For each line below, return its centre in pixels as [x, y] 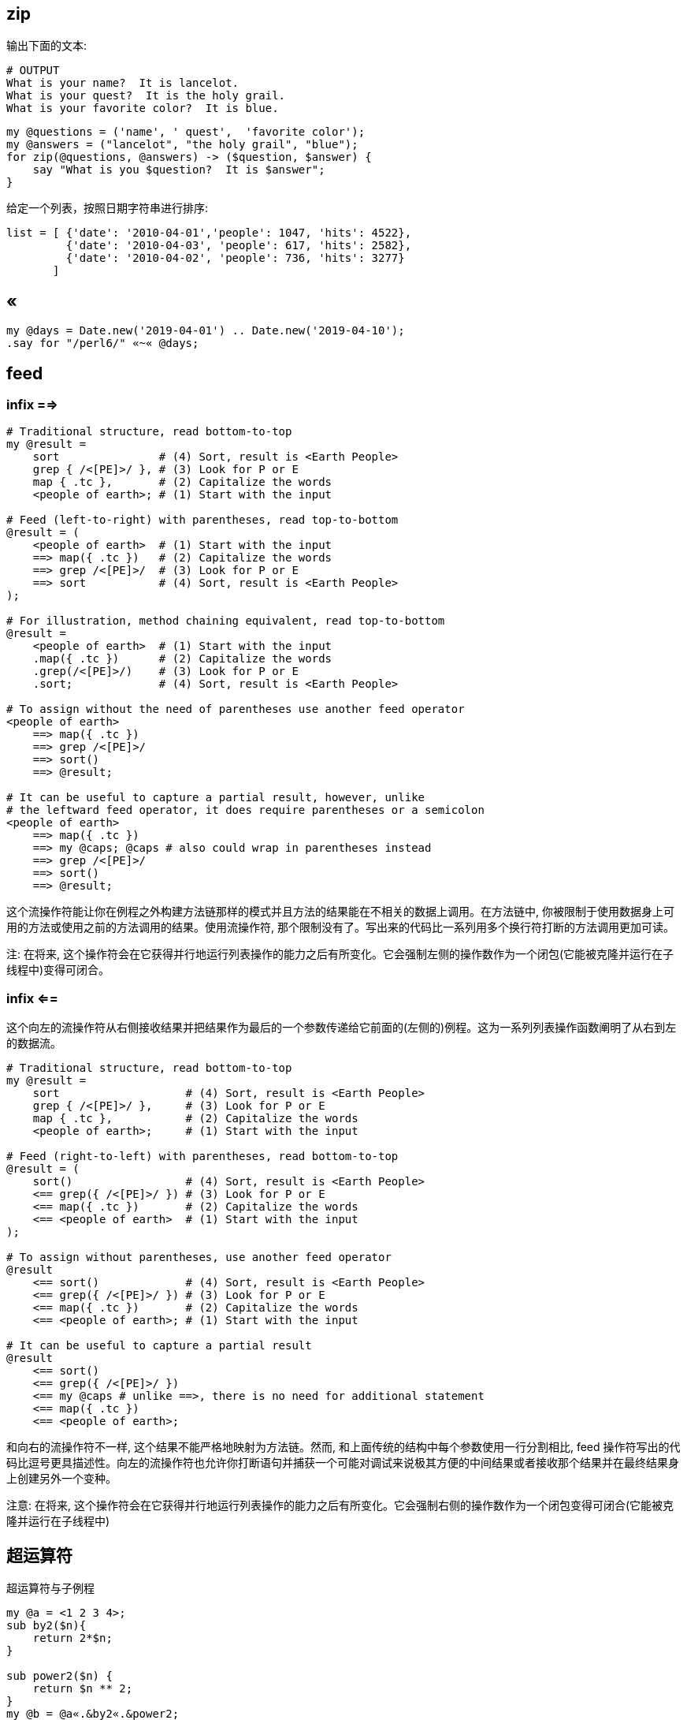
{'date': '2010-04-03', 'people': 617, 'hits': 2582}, [239, 246]
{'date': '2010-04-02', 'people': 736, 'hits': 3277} [235, 258]
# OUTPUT [33, 71]
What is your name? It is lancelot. [123, 83]
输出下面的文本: [47, 46]
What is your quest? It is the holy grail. [146, 96]
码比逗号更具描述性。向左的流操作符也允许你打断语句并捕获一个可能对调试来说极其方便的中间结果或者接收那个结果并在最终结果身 [343, 1463]
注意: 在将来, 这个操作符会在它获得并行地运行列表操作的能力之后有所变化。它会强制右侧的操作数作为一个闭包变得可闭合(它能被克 [340, 1505]
